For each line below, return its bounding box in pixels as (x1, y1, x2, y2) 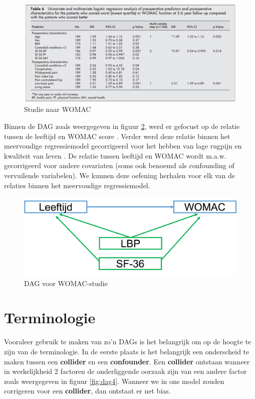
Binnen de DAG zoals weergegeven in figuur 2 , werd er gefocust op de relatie (4, 121, 240, 131)
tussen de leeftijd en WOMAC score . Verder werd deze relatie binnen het (4, 130, 230, 141)
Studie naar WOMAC (24, 104, 91, 114)
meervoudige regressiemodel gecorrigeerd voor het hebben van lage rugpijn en (4, 141, 242, 151)
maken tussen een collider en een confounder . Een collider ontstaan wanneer (4, 356, 250, 366)
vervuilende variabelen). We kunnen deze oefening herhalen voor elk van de (4, 170, 235, 180)
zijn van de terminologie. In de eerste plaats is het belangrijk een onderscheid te (4, 346, 249, 356)
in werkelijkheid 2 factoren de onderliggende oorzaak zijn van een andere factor (4, 366, 247, 376)
